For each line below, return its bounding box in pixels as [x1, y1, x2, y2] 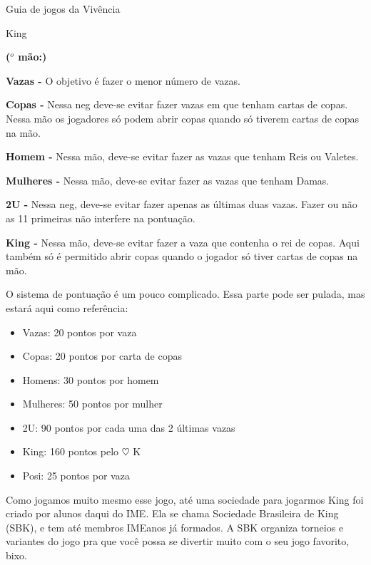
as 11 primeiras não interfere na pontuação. [6, 210, 195, 225]
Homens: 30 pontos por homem [22, 372, 159, 387]
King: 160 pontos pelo [22, 444, 119, 459]
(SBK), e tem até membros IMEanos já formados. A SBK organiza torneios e [6, 519, 344, 534]
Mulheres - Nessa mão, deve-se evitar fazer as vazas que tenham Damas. [6, 172, 330, 187]
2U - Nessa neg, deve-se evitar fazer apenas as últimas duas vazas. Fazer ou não [6, 197, 357, 212]
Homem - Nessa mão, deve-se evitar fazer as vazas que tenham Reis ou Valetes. [6, 149, 359, 164]
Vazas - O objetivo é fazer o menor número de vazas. [6, 73, 240, 88]
